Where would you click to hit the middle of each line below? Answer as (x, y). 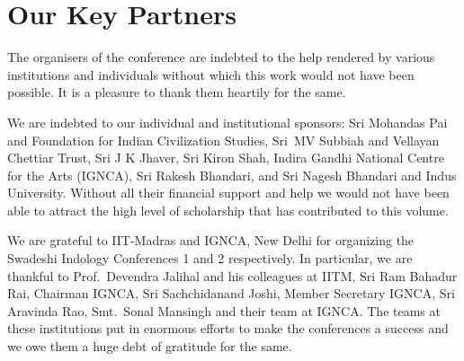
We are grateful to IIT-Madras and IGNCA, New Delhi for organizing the (211, 240)
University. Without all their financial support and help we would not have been (228, 193)
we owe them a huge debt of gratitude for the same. (150, 346)
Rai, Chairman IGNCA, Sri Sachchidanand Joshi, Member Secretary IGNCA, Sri (231, 293)
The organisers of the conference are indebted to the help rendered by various (221, 57)
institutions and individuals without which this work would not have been (211, 74)
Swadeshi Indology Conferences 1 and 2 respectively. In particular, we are (210, 258)
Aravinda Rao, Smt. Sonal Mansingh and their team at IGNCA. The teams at (224, 310)
